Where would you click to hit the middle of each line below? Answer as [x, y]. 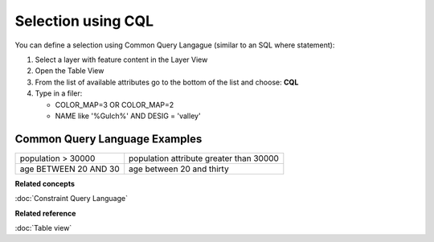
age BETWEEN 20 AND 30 [70, 169]
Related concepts [45, 183]
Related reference [45, 213]
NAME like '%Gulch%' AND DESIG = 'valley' [128, 116]
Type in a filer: [59, 93]
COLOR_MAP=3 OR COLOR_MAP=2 [115, 105]
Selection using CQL [84, 21]
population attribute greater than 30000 [204, 158]
